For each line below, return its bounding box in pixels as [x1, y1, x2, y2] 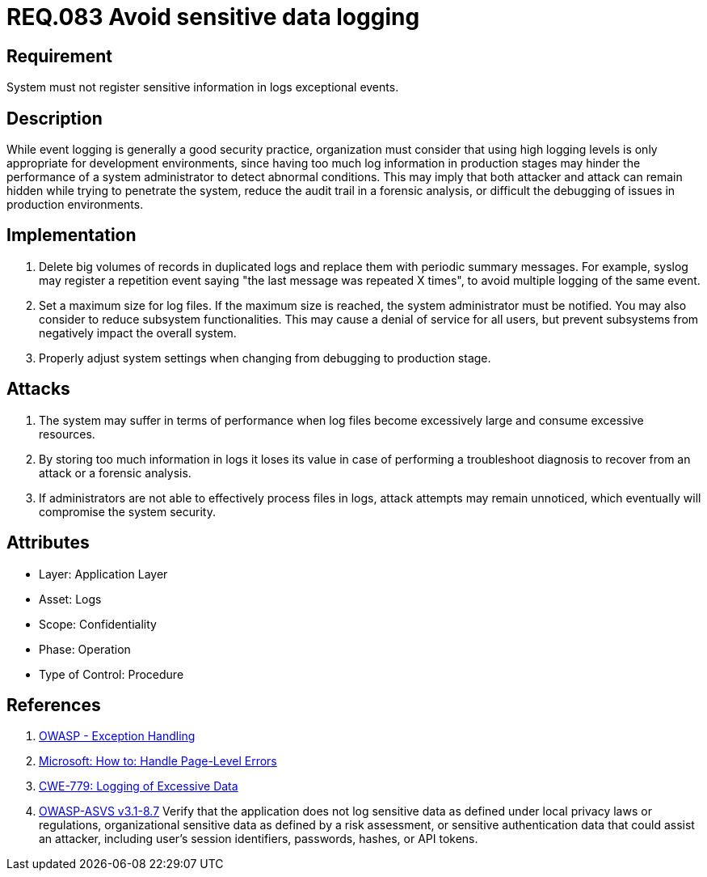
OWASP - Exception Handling [39, 729, 196, 744]
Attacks [6, 379, 70, 400]
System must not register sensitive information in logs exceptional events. [6, 80, 399, 95]
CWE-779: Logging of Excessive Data [39, 779, 238, 794]
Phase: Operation [39, 642, 131, 656]
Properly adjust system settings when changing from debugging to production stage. [39, 350, 491, 365]
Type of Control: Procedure [39, 667, 184, 681]
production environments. [6, 197, 144, 212]
